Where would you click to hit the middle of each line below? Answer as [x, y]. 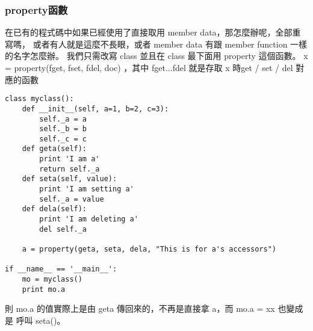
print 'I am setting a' [87, 189]
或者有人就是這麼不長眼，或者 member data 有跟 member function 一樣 [170, 44]
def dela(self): [54, 209]
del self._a [63, 229]
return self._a [70, 169]
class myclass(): [39, 99]
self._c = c [63, 139]
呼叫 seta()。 [41, 320]
